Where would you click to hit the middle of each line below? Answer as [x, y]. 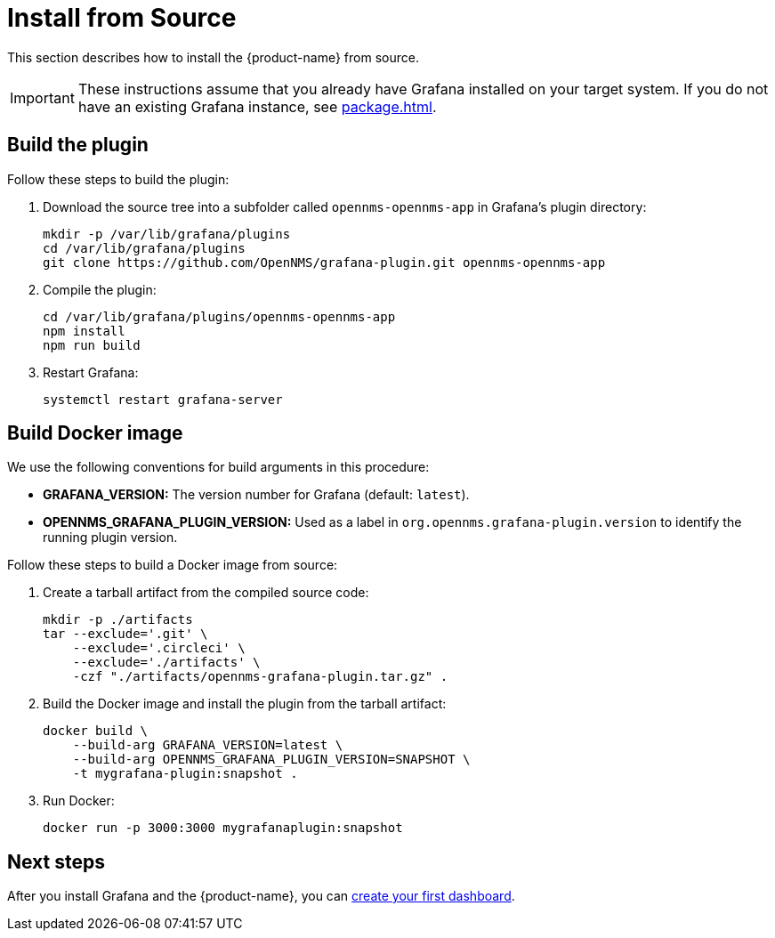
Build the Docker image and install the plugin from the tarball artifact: [245, 704]
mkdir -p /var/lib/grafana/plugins [167, 234]
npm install [84, 331]
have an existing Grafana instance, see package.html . [257, 106]
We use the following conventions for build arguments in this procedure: [218, 467]
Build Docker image [95, 433]
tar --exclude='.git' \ [125, 634]
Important [42, 97]
